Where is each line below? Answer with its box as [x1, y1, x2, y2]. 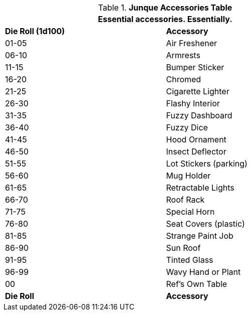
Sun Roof [166, 243, 201, 253]
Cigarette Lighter [166, 86, 229, 96]
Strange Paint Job [166, 231, 233, 241]
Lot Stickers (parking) [166, 159, 247, 169]
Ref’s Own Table [166, 279, 227, 289]
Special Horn [166, 207, 215, 217]
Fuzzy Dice [166, 122, 208, 132]
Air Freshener [166, 38, 217, 48]
